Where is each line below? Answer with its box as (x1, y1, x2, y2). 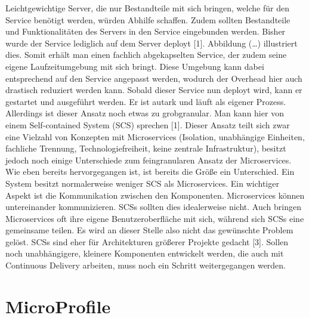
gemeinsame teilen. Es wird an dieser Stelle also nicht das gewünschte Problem (5, 224, 293, 236)
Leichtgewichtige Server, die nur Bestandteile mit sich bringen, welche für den (5, 2, 289, 14)
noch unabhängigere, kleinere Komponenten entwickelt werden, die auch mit (5, 247, 284, 260)
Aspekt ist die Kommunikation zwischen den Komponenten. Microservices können (5, 189, 305, 201)
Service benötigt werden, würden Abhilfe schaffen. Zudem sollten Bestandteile (5, 13, 291, 26)
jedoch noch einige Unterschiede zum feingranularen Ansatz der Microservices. (5, 153, 292, 166)
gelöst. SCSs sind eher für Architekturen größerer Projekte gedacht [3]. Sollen (5, 235, 289, 248)
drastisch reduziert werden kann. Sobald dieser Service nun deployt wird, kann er (5, 84, 302, 96)
